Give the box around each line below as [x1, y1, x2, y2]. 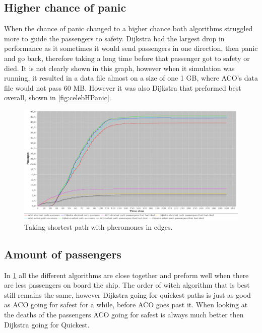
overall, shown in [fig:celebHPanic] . [4, 92, 111, 103]
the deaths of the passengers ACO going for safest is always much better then [4, 309, 244, 319]
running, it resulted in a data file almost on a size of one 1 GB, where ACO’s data [4, 73, 258, 83]
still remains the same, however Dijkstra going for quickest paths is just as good [4, 289, 251, 300]
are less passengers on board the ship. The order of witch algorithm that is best [4, 280, 250, 290]
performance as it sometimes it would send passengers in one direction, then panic [4, 43, 258, 53]
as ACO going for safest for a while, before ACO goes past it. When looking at [4, 299, 248, 310]
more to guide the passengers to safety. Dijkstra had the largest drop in [4, 33, 225, 43]
